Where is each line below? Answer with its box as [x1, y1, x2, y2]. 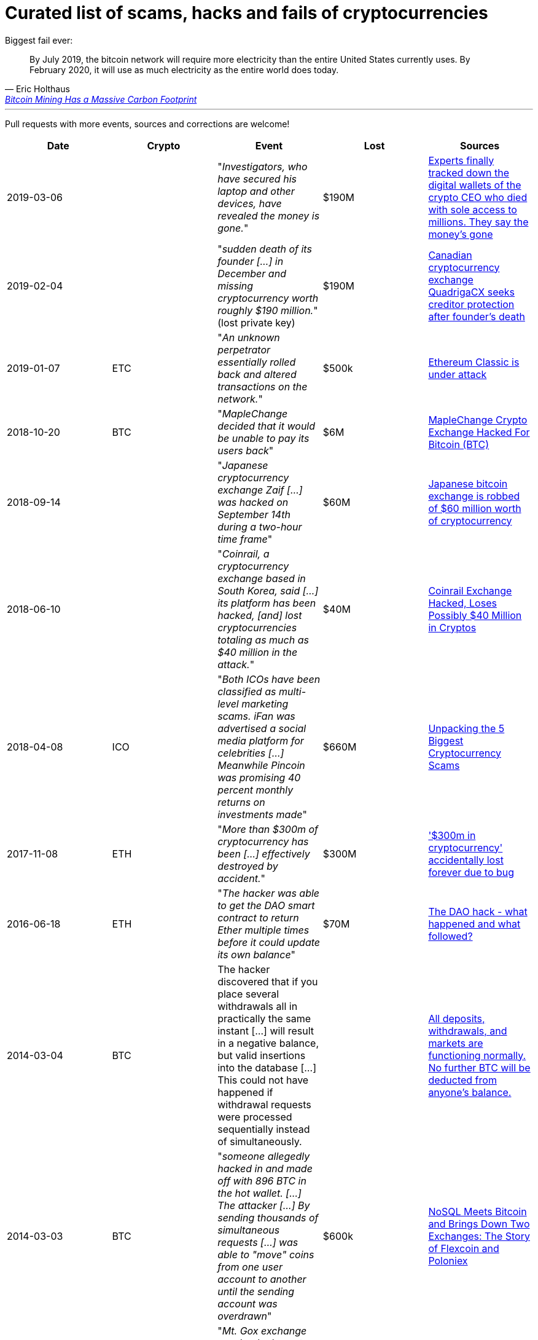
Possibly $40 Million [428, 609, 522, 621]
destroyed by [217, 859, 278, 872]
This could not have [217, 1073, 309, 1086]
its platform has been [217, 596, 316, 609]
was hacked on [217, 495, 289, 508]
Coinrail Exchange [428, 584, 512, 597]
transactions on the [217, 380, 308, 393]
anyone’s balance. [428, 1086, 512, 1098]
